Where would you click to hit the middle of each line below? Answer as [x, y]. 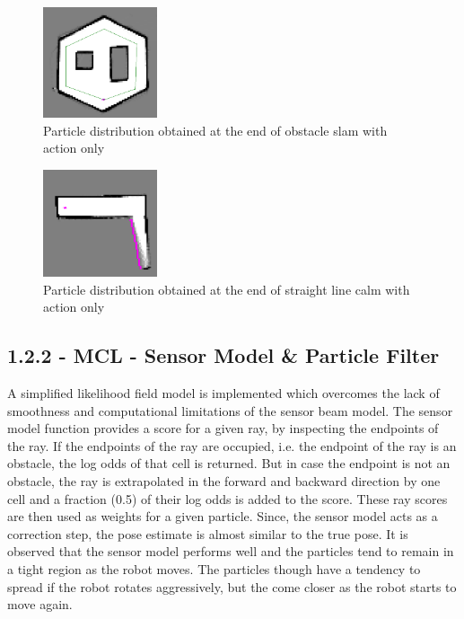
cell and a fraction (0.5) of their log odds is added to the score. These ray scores [228, 498]
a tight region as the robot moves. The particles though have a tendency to [214, 569]
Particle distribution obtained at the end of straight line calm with [227, 289]
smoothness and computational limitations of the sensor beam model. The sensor [230, 410]
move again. [40, 604]
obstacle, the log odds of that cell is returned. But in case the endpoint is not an [229, 463]
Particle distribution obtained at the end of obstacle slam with [215, 130]
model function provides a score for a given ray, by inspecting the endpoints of [223, 428]
